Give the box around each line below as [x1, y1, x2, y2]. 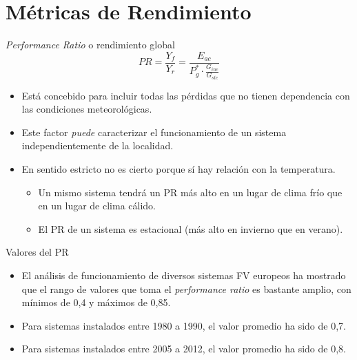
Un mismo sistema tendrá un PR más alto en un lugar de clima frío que [38, 184, 343, 199]
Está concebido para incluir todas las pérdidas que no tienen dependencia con [21, 88, 350, 102]
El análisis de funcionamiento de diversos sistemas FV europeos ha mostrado [21, 267, 346, 282]
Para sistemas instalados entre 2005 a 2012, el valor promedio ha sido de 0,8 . [21, 341, 346, 356]
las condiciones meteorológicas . [21, 102, 152, 116]
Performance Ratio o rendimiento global [6, 37, 175, 52]
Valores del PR [6, 245, 69, 259]
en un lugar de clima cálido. [38, 198, 156, 213]
